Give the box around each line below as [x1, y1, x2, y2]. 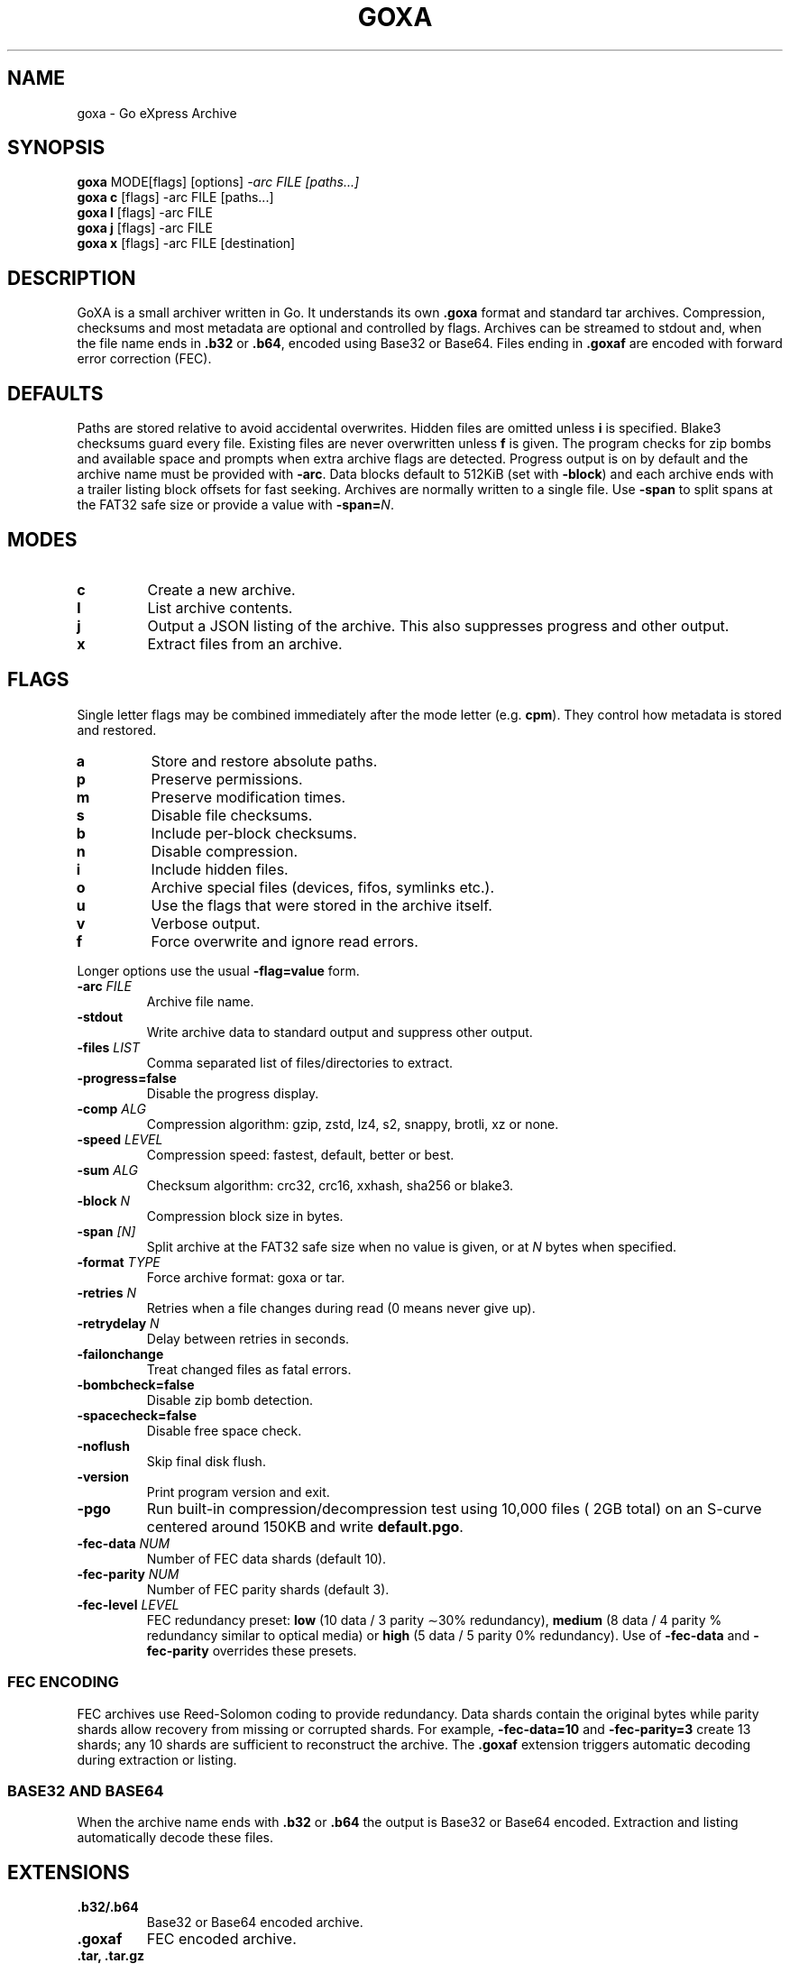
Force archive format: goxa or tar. [146, 1269, 345, 1285]
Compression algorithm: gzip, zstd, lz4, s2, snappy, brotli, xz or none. [146, 1115, 559, 1132]
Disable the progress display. [146, 1085, 319, 1101]
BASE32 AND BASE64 [7, 1781, 164, 1800]
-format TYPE [77, 1253, 161, 1270]
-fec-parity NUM [77, 1565, 179, 1582]
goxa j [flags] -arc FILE [77, 220, 214, 236]
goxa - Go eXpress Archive [77, 105, 237, 121]
